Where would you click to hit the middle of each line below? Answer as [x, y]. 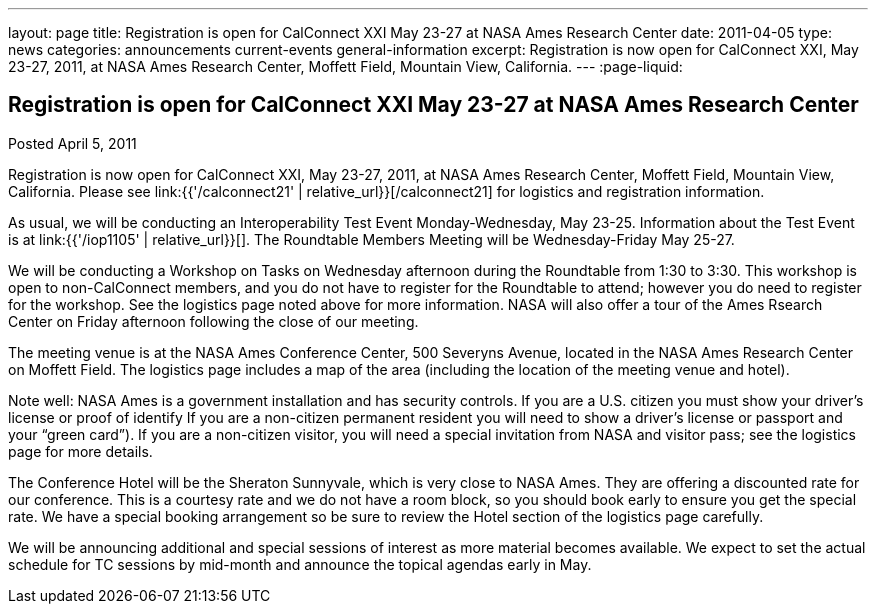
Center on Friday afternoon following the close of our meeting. [213, 321]
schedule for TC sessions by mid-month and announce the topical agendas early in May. [300, 564]
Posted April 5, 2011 [72, 143]
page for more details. [80, 451]
